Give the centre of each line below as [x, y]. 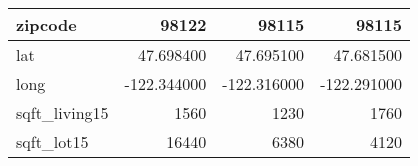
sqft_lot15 [52, 141]
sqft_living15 [62, 112]
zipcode [46, 24]
